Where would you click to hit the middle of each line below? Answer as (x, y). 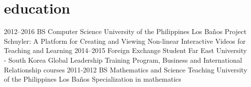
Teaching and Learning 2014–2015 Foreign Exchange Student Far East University (125, 50)
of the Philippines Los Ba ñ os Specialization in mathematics (93, 79)
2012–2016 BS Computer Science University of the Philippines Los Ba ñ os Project (125, 31)
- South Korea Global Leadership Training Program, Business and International (123, 60)
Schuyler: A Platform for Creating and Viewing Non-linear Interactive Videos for (125, 41)
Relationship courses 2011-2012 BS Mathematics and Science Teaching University (126, 69)
